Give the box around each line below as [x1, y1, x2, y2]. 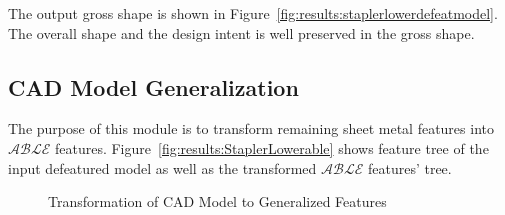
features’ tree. [367, 157, 452, 178]
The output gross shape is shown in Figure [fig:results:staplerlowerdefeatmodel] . [8, 3, 498, 23]
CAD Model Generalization [8, 71, 299, 102]
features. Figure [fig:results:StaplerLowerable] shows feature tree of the [54, 137, 489, 158]
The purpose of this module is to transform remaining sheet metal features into [8, 118, 494, 139]
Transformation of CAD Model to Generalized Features [48, 191, 387, 212]
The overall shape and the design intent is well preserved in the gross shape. [8, 22, 475, 43]
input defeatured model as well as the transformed [8, 157, 317, 178]
